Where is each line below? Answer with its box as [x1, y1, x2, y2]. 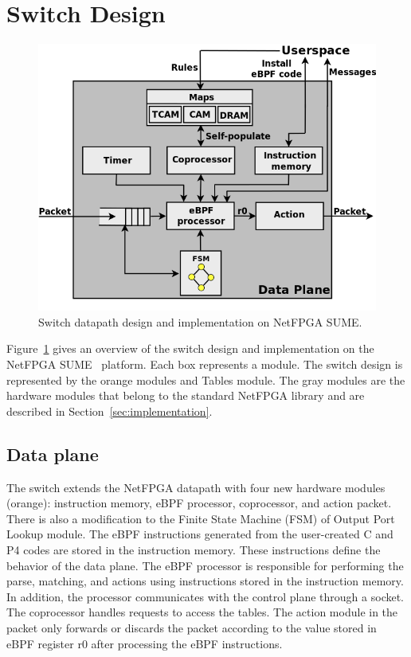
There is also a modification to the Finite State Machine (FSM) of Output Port [6, 510, 395, 526]
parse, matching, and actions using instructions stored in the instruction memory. [6, 573, 404, 589]
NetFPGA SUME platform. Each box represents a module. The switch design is [6, 356, 403, 373]
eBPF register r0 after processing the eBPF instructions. [6, 635, 283, 651]
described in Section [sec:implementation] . [6, 402, 213, 419]
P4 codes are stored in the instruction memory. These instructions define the [6, 541, 381, 557]
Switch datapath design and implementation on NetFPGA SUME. [38, 313, 362, 330]
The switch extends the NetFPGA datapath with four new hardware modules [6, 479, 386, 495]
